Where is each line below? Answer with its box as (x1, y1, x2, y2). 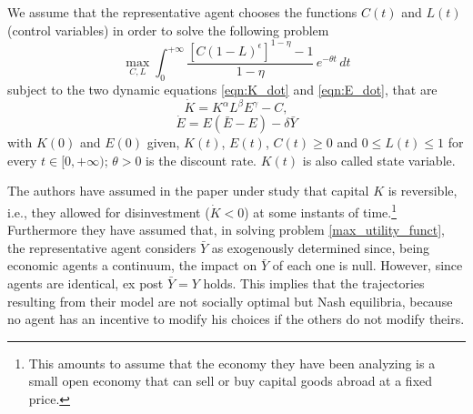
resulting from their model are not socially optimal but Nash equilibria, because (7, 291, 453, 310)
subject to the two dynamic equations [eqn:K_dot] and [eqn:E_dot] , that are (7, 79, 438, 98)
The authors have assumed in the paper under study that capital (7, 181, 369, 200)
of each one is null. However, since (272, 256, 463, 275)
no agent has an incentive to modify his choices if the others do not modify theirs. (7, 309, 465, 328)
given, (146, 133, 180, 152)
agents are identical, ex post (7, 274, 164, 293)
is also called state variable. (302, 150, 456, 169)
